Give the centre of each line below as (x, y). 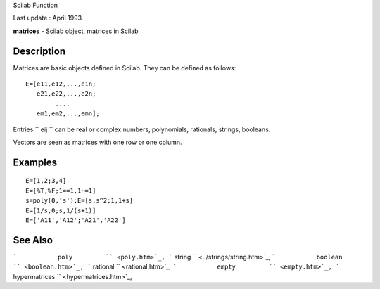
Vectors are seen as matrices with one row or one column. (97, 142)
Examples (35, 162)
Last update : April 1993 (47, 18)
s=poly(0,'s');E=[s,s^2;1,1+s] (80, 201)
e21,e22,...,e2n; (66, 94)
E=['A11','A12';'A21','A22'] (76, 220)
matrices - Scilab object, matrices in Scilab (76, 31)
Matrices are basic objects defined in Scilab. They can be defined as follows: (125, 68)
